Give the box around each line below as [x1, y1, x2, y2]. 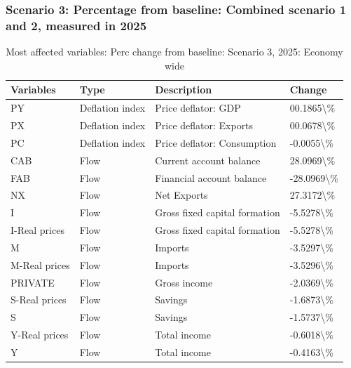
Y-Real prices [11, 327, 69, 342]
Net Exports [155, 188, 208, 202]
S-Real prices [11, 292, 67, 307]
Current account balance [155, 152, 261, 167]
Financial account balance [155, 170, 267, 185]
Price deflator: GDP [155, 100, 241, 115]
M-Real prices [11, 257, 70, 272]
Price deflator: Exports [155, 118, 254, 133]
